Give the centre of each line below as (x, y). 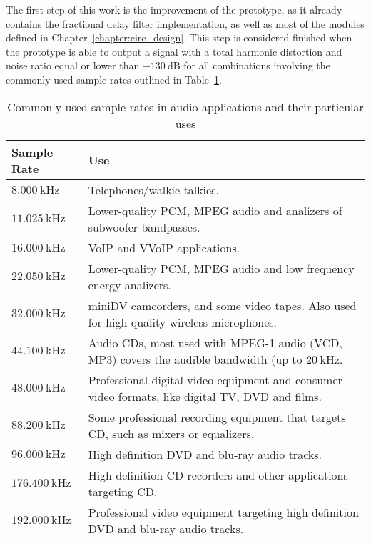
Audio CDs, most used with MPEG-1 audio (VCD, (215, 342)
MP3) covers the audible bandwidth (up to (195, 359)
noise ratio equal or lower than (73, 65)
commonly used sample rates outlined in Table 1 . (114, 79)
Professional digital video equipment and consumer (215, 379)
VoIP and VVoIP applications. (164, 247)
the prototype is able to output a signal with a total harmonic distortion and (174, 51)
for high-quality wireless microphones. (183, 322)
